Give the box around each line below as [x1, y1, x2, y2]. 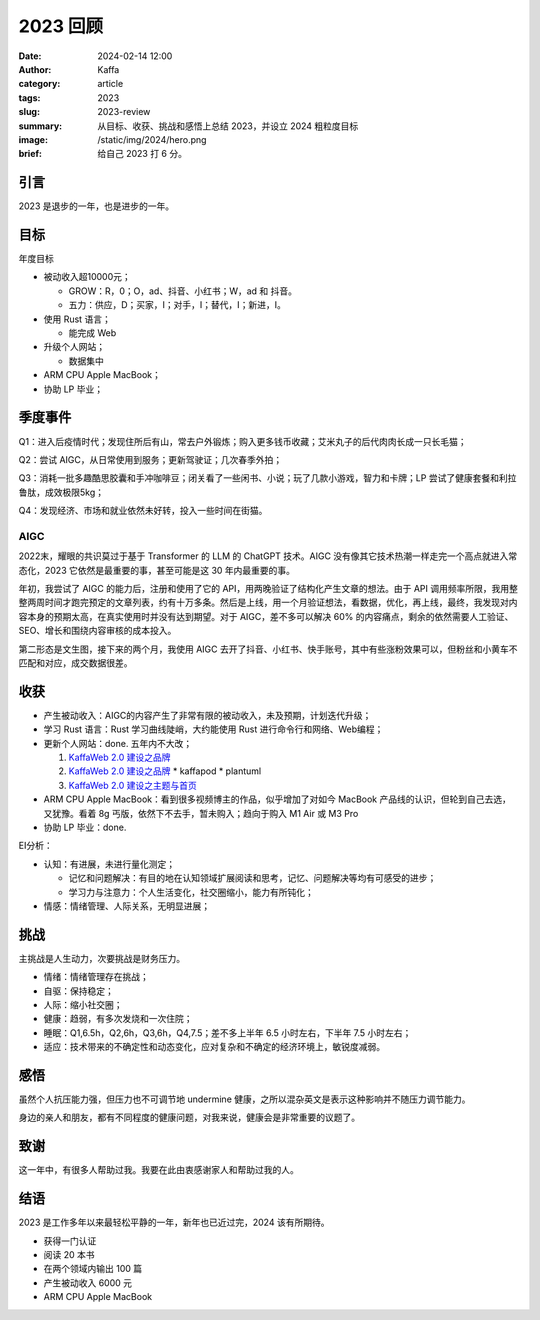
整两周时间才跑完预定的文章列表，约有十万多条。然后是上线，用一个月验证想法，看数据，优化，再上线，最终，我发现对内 [18, 596, 518, 609]
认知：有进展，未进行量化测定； [43, 858, 175, 870]
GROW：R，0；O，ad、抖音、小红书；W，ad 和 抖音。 [68, 285, 298, 297]
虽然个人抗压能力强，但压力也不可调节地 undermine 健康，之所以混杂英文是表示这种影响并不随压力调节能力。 [18, 1093, 471, 1105]
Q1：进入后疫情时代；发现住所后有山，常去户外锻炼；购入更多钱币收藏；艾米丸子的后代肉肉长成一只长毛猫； [18, 435, 467, 447]
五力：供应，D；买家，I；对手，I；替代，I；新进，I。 [68, 299, 287, 311]
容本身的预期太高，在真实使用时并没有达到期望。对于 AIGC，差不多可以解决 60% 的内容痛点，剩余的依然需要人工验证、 [18, 610, 514, 622]
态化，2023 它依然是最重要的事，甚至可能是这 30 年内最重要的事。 [18, 564, 295, 576]
